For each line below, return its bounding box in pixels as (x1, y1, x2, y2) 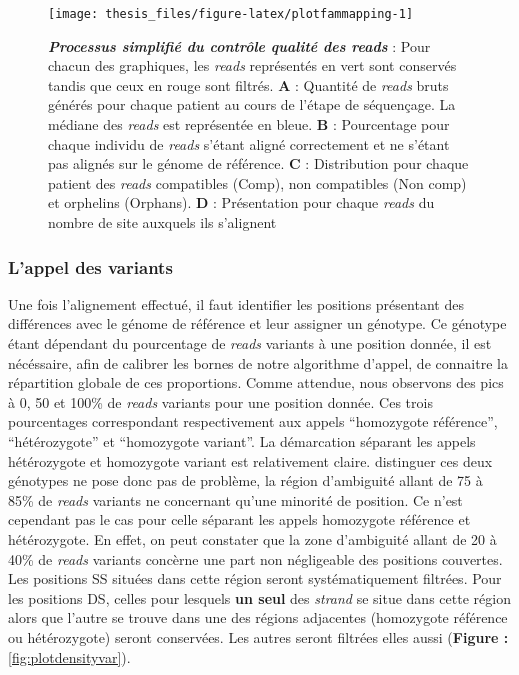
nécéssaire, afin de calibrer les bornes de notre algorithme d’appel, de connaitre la (8, 352, 508, 373)
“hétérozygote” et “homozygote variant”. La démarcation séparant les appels (8, 430, 476, 451)
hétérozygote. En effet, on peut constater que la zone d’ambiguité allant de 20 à (8, 528, 497, 549)
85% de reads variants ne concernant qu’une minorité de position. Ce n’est (8, 489, 463, 510)
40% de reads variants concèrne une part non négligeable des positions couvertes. (8, 548, 503, 569)
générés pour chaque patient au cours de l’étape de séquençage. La (48, 94, 456, 115)
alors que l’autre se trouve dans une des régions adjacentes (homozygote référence (8, 607, 508, 628)
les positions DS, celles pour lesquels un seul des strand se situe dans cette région (8, 587, 511, 608)
